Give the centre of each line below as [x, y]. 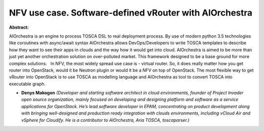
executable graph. [27, 84]
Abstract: [19, 27]
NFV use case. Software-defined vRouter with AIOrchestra [131, 13]
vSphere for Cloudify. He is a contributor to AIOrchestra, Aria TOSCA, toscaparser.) [105, 120]
